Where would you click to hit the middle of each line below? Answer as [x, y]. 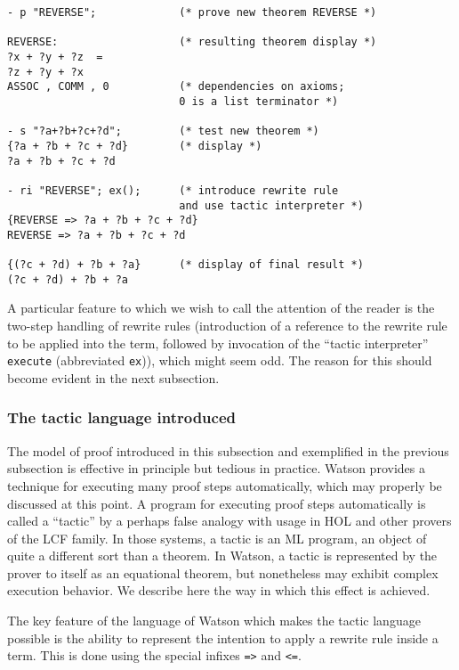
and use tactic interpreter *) [271, 205]
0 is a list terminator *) [259, 101]
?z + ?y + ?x [45, 72]
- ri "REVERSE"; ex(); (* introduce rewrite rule [173, 190]
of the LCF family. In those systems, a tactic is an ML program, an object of [217, 538]
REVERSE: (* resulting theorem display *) [192, 42]
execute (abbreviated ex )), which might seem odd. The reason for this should [220, 360]
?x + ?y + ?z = [55, 57]
